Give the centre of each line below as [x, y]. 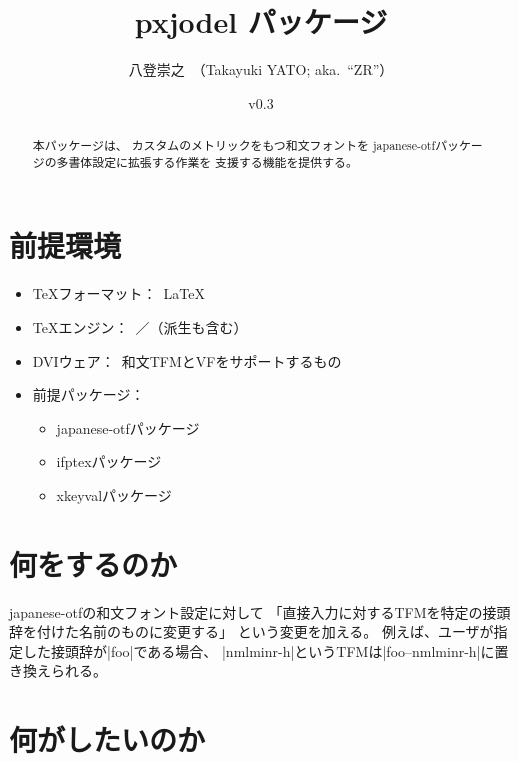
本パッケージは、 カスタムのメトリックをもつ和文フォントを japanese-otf [234, 145]
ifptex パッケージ [109, 461]
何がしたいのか [107, 739]
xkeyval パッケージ [114, 494]
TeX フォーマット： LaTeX [118, 293]
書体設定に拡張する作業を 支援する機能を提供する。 [213, 161]
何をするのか [93, 563]
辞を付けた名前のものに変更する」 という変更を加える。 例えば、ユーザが [251, 631]
